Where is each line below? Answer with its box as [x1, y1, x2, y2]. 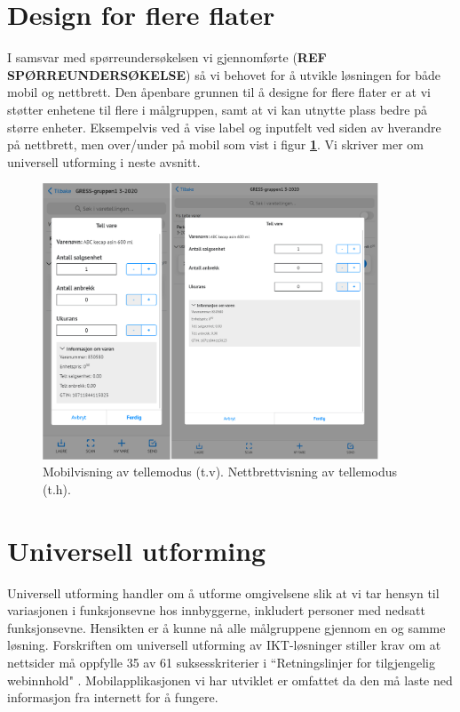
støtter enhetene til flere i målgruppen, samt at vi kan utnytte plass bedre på [7, 100, 427, 118]
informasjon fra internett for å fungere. [7, 688, 218, 707]
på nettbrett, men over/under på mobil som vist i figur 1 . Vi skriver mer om [7, 135, 424, 154]
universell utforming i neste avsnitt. [7, 152, 201, 171]
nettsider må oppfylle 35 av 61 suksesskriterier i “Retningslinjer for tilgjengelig [7, 652, 435, 671]
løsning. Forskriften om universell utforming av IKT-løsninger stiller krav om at [7, 636, 441, 654]
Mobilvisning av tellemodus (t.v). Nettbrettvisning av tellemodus [43, 462, 397, 481]
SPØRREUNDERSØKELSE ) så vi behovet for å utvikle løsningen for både [7, 65, 440, 84]
